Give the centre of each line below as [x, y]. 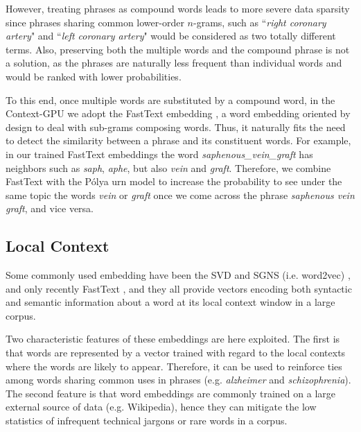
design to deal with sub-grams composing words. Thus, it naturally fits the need [176, 127]
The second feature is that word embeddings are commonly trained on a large [171, 393]
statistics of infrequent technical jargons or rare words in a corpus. [147, 421]
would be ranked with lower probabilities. [94, 76]
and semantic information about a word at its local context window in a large [170, 302]
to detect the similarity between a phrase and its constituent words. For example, [178, 140]
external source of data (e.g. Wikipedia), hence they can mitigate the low [161, 407]
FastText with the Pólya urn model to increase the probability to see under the [174, 181]
